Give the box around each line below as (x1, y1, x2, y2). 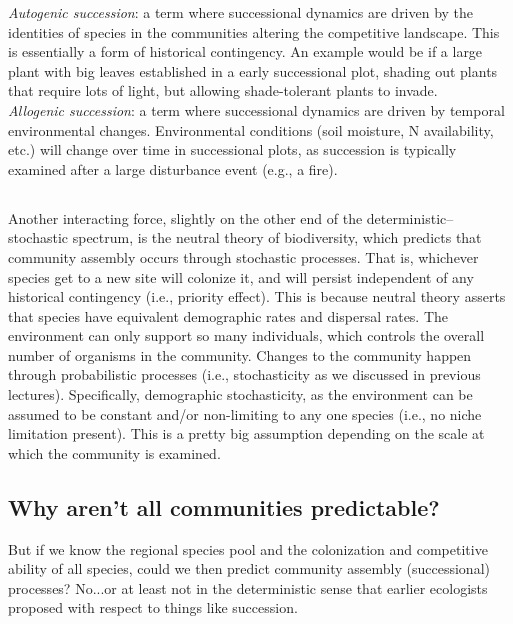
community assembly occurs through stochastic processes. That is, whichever (8, 246, 479, 267)
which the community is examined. (8, 442, 221, 463)
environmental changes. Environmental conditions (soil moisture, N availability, (8, 119, 494, 140)
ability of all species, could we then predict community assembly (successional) (8, 558, 490, 579)
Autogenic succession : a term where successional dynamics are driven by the (8, 2, 474, 22)
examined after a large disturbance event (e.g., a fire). (8, 158, 338, 179)
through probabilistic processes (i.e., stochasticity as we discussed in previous (8, 364, 481, 385)
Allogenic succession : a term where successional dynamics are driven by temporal (8, 99, 505, 120)
